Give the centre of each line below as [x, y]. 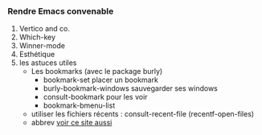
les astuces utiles [48, 63]
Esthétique [37, 55]
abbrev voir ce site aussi [72, 123]
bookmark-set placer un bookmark [100, 80]
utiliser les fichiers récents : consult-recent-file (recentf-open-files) [143, 114]
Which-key [37, 37]
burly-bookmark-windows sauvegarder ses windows [130, 88]
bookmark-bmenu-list [79, 105]
